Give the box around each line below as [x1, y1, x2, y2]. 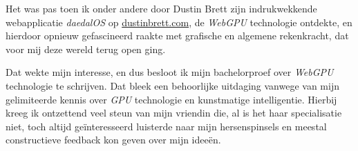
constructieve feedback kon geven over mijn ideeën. [6, 132, 221, 147]
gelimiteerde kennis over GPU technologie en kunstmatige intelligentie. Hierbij [6, 92, 337, 106]
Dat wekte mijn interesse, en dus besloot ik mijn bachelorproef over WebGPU [6, 65, 334, 79]
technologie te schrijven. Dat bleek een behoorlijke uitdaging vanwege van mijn [6, 78, 339, 92]
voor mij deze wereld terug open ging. [6, 41, 166, 56]
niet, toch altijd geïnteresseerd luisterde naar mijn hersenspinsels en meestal [6, 119, 327, 133]
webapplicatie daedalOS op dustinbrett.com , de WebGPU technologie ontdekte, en [6, 14, 352, 29]
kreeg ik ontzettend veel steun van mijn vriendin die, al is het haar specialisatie [6, 105, 342, 120]
